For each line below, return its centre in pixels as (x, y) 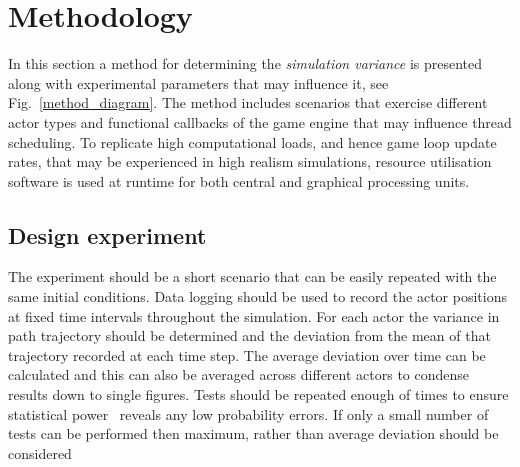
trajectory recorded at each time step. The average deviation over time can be (247, 354)
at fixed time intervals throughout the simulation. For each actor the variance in (254, 315)
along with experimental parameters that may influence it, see (198, 82)
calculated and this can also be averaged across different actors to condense (239, 374)
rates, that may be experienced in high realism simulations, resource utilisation (250, 161)
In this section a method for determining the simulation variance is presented (245, 63)
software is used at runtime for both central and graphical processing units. (239, 180)
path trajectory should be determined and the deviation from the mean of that (249, 335)
